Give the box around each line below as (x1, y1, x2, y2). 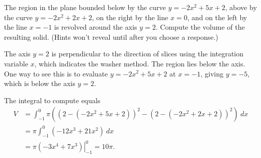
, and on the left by (187, 12, 247, 22)
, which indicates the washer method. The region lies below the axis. (34, 58, 245, 68)
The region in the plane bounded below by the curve (4, 2, 166, 12)
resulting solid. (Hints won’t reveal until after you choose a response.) (4, 31, 219, 42)
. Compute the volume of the (155, 22, 245, 32)
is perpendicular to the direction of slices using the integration (51, 48, 244, 59)
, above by (225, 2, 257, 12)
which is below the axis (4, 78, 75, 89)
